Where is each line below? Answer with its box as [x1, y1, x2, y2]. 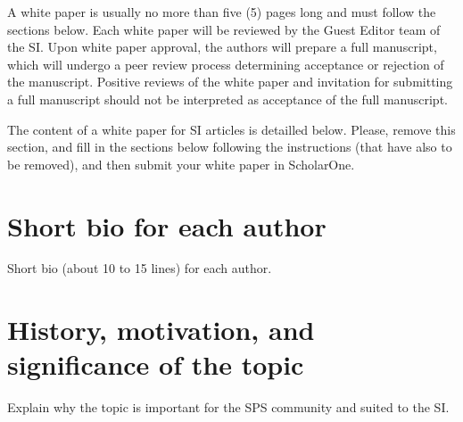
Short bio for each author [7, 207, 327, 244]
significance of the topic [7, 346, 304, 383]
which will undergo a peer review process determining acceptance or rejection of [7, 54, 444, 73]
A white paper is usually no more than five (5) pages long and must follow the [7, 3, 436, 21]
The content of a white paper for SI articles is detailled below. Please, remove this [7, 120, 456, 138]
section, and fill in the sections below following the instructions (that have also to [7, 137, 452, 156]
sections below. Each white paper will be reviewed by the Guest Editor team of [7, 20, 441, 38]
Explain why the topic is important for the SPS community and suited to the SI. [7, 398, 450, 417]
